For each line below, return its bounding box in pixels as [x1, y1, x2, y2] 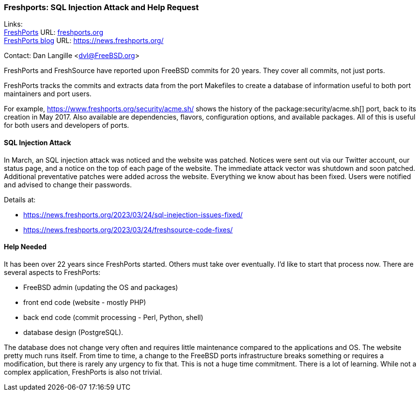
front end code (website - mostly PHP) [23, 298, 146, 306]
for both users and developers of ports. [4, 121, 129, 130]
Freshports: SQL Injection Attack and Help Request [4, 2, 199, 12]
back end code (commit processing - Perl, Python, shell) [23, 313, 203, 321]
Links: [4, 20, 23, 29]
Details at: [4, 195, 36, 204]
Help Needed [4, 243, 47, 251]
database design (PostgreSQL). [23, 328, 124, 336]
